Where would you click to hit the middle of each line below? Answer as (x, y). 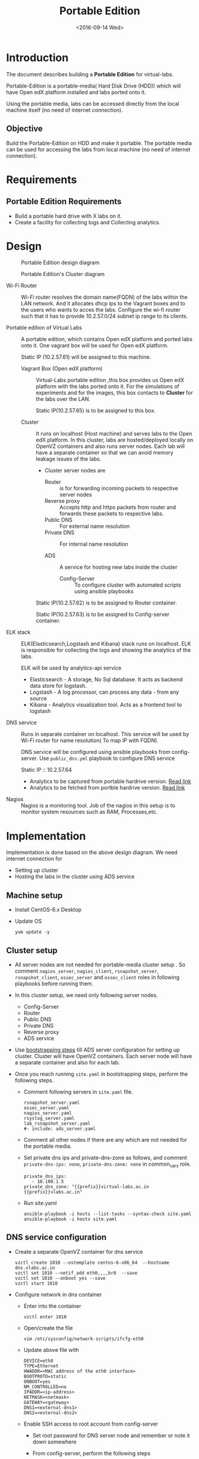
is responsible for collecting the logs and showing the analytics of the (106, 650)
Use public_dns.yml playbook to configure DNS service (107, 758)
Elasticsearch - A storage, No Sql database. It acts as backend (106, 680)
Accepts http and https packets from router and (118, 508)
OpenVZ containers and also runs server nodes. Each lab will (110, 446)
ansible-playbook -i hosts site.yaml (70, 1219)
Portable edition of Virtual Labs (44, 328)
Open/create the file (48, 1327)
